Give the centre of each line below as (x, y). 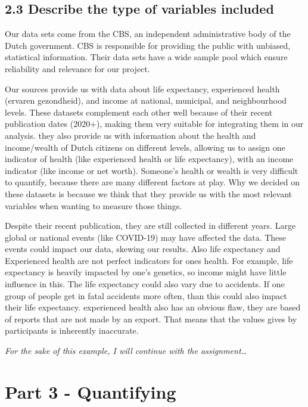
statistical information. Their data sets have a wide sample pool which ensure (146, 57)
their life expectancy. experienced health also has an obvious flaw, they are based (153, 307)
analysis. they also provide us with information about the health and (130, 135)
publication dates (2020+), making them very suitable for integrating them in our (154, 124)
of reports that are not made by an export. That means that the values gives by (151, 319)
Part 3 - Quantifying (91, 391)
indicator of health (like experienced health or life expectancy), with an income (149, 159)
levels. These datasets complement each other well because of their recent (139, 112)
